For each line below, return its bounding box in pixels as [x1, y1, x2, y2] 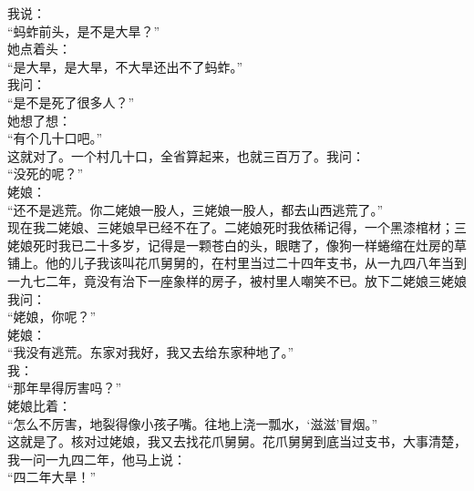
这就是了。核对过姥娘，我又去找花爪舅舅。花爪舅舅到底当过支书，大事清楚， [7, 432, 467, 451]
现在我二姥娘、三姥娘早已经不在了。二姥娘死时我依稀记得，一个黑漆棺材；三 [7, 218, 467, 237]
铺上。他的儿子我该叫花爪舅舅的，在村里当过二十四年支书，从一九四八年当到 [7, 253, 467, 272]
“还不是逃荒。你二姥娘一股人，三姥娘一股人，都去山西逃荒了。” [7, 199, 384, 219]
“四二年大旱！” [7, 467, 97, 486]
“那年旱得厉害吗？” [7, 378, 122, 397]
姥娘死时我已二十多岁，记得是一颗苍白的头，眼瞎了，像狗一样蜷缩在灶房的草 [7, 235, 467, 254]
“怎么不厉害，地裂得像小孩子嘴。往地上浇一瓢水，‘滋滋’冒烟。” [7, 414, 377, 433]
